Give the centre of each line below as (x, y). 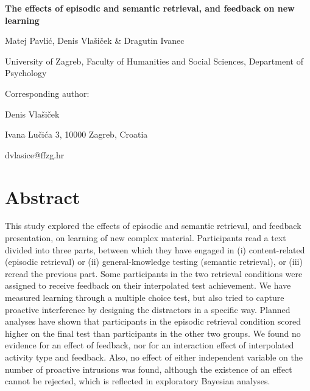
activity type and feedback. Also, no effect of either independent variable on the (154, 357)
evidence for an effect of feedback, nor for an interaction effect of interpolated (150, 345)
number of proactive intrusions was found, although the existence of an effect (149, 369)
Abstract (43, 196)
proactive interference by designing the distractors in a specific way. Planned (148, 309)
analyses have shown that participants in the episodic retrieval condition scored (153, 321)
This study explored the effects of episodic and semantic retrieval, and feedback (153, 226)
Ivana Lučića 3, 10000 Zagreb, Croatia (76, 134)
